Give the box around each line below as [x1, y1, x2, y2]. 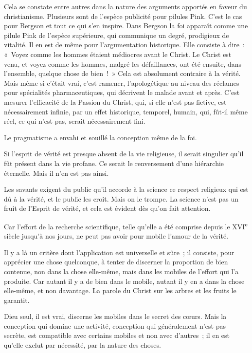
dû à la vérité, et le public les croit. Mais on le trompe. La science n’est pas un [4, 193, 239, 204]
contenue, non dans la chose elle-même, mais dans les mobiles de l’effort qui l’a [4, 266, 239, 276]
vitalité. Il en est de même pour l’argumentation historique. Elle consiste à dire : [4, 39, 245, 50]
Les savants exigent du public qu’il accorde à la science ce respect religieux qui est [4, 184, 249, 194]
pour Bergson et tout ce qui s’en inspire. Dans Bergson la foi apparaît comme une [4, 20, 248, 31]
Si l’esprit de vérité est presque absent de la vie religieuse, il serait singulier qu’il [4, 149, 244, 159]
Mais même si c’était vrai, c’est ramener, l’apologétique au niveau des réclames [4, 77, 239, 88]
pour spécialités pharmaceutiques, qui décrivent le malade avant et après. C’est [4, 87, 240, 97]
